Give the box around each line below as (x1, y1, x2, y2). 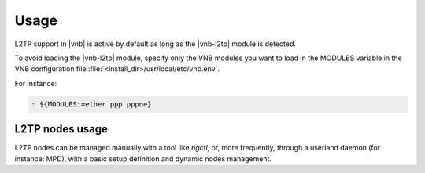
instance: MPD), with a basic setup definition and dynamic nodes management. (14, 153, 272, 164)
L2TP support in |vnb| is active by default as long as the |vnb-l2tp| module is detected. (14, 39, 297, 49)
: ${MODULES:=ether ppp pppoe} (31, 99, 153, 109)
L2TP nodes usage (14, 122, 108, 136)
